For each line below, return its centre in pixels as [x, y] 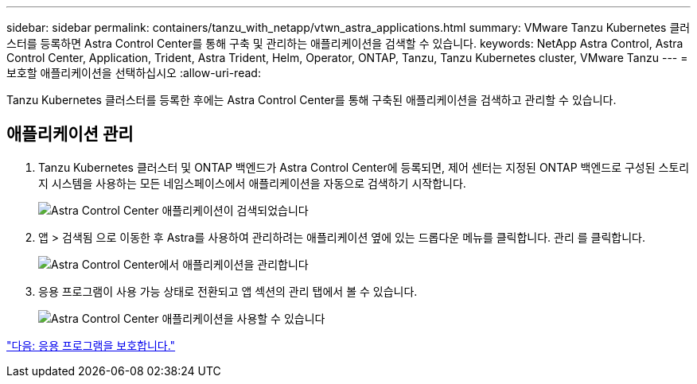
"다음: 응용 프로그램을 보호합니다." [91, 345]
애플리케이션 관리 [70, 134]
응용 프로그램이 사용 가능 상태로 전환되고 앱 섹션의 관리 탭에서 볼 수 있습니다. [228, 291]
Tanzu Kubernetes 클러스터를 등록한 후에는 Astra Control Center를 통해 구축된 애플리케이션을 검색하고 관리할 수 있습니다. [312, 100]
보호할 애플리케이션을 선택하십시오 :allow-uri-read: [134, 73]
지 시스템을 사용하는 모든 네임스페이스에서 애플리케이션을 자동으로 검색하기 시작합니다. [252, 183]
